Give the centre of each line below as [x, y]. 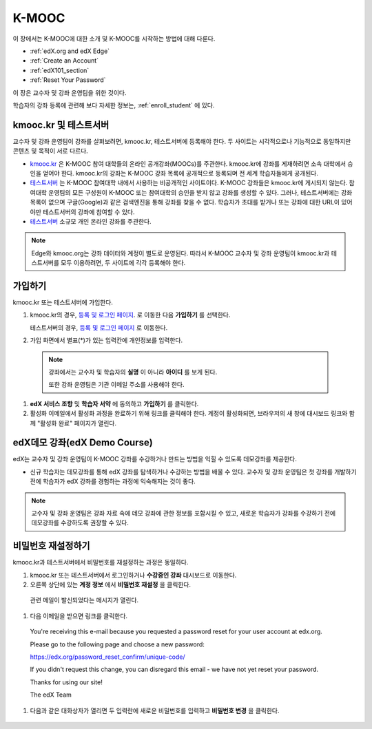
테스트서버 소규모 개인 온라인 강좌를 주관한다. [91, 221]
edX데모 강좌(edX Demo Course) [83, 443]
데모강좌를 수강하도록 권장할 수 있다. [80, 522]
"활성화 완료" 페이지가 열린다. [77, 423]
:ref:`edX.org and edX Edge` [70, 51]
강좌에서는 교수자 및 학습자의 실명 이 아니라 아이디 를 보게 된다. [133, 372]
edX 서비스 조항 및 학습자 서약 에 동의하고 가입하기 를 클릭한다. [114, 403]
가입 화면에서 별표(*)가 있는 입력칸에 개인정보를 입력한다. [106, 340]
